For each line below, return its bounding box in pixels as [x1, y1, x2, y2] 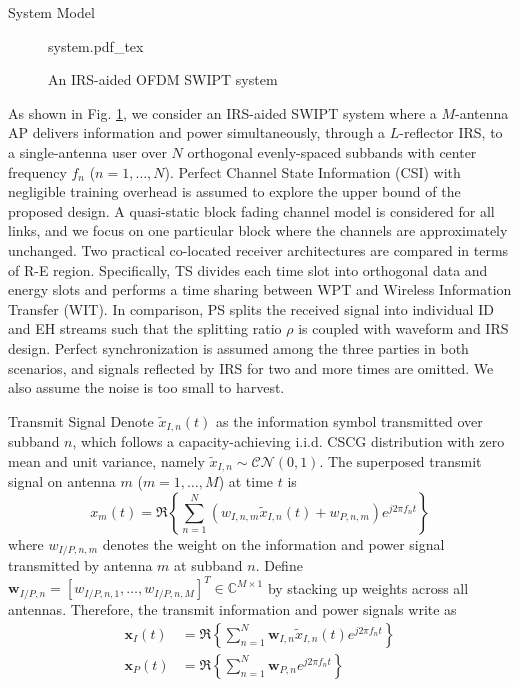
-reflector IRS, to [399, 122, 503, 143]
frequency [8, 161, 67, 182]
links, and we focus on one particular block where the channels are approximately [8, 220, 508, 241]
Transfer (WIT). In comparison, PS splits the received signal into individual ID [8, 298, 494, 319]
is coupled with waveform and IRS [298, 318, 509, 339]
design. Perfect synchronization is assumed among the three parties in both [8, 337, 469, 358]
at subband [174, 555, 243, 576]
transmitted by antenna [8, 555, 153, 576]
